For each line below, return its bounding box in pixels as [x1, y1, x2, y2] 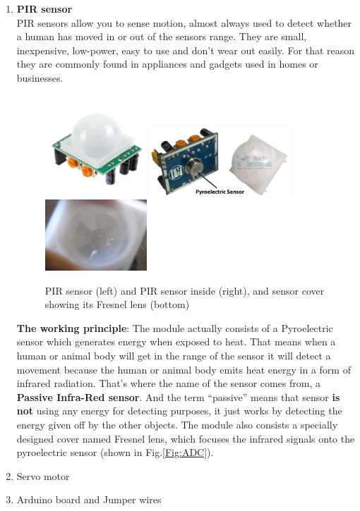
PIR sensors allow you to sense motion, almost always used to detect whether [16, 15, 352, 30]
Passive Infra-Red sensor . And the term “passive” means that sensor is [16, 389, 340, 404]
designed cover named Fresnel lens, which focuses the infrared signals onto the [16, 431, 355, 445]
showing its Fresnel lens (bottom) [44, 297, 190, 312]
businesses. [16, 70, 64, 85]
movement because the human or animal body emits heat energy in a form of [16, 362, 351, 376]
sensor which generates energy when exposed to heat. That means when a [16, 334, 336, 349]
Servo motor [16, 468, 70, 483]
